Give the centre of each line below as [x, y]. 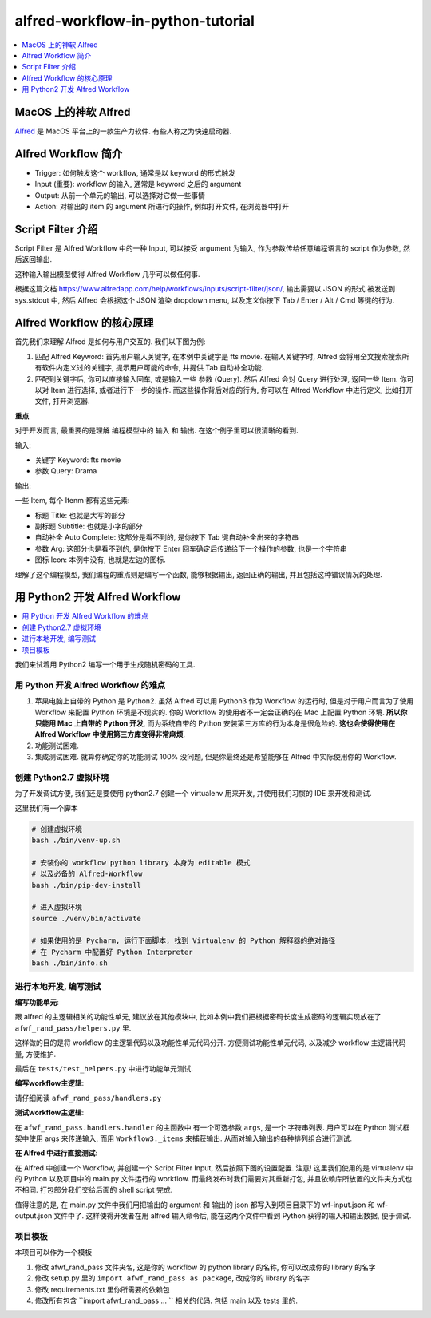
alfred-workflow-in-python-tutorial [135, 21]
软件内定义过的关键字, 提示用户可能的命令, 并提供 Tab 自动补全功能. [152, 368]
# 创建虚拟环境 [57, 829]
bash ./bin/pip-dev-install [86, 885]
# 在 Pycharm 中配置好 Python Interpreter [112, 952]
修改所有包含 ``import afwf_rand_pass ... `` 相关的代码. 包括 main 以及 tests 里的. [166, 1300]
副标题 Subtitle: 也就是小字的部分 [89, 526]
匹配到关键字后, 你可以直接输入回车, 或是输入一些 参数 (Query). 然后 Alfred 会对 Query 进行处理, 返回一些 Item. [216, 378]
